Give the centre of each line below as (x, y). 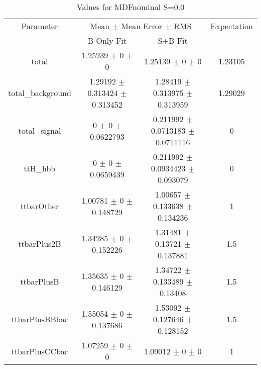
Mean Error (142, 26)
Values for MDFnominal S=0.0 (130, 7)
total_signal (40, 130)
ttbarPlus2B (40, 244)
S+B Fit (173, 40)
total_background (40, 93)
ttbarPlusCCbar (40, 351)
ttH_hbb (40, 168)
